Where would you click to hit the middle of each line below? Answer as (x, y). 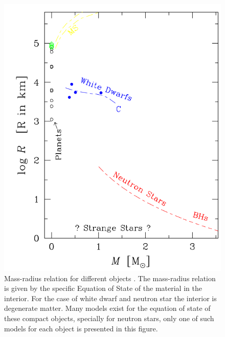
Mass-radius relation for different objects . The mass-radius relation (110, 278)
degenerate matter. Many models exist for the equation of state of (107, 308)
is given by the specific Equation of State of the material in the (103, 288)
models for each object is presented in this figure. (81, 328)
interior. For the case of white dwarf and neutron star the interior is (110, 298)
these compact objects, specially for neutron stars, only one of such (109, 318)
